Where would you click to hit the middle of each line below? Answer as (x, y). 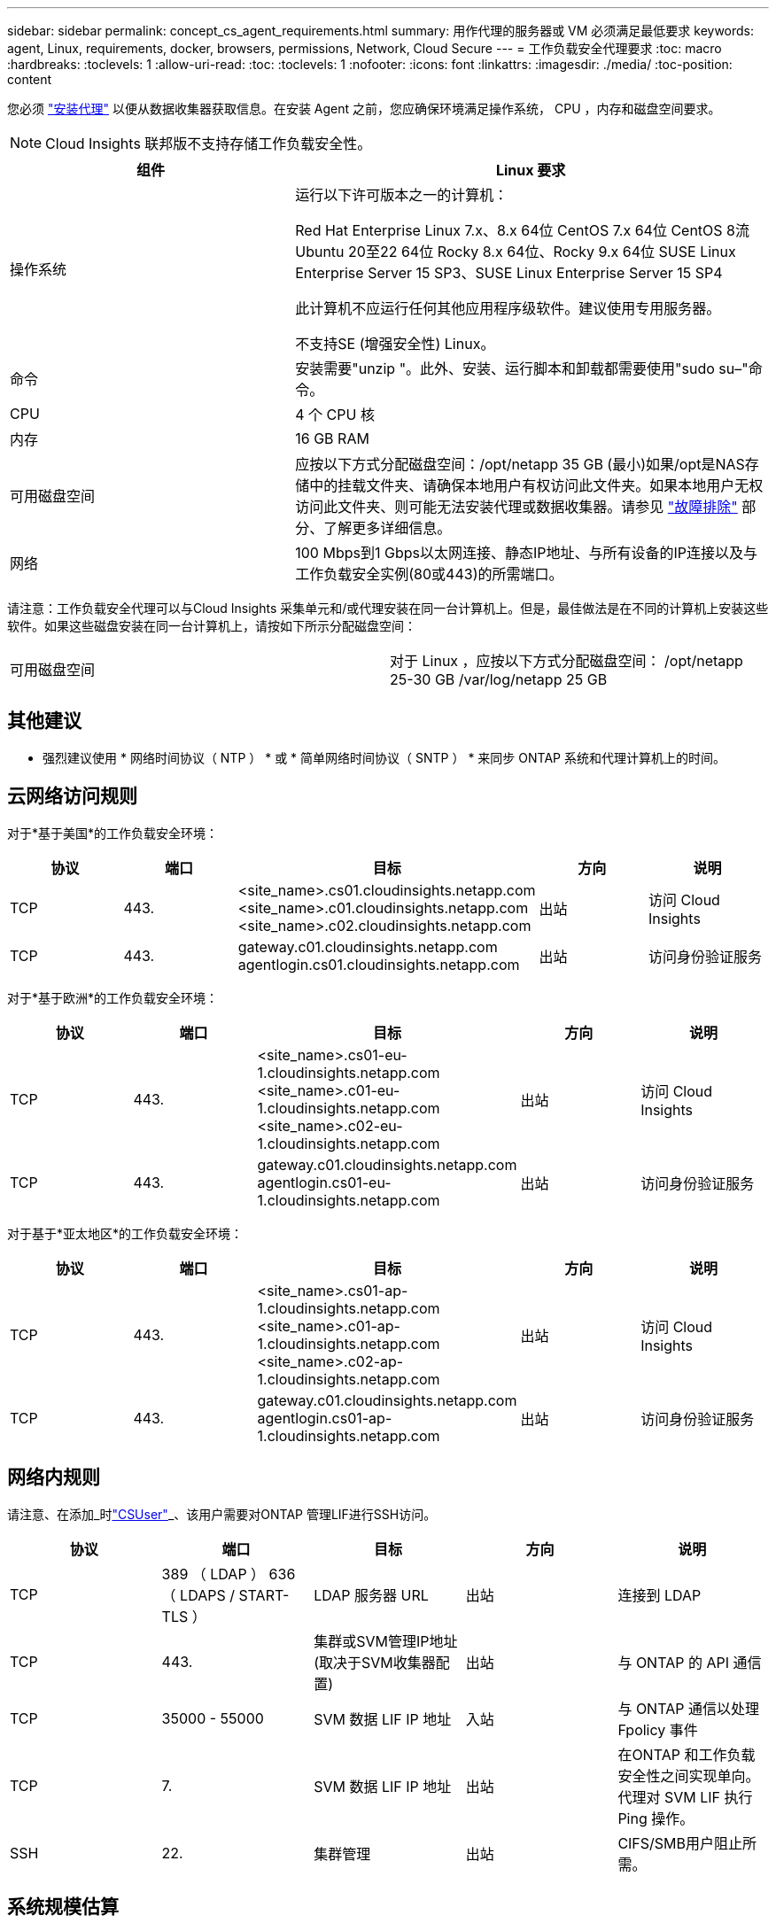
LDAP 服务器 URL (371, 1595)
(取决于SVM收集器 (375, 1662)
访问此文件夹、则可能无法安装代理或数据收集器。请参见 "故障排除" (516, 507)
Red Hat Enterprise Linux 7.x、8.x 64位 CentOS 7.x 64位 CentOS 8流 (522, 230)
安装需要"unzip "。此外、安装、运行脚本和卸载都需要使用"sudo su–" (522, 368)
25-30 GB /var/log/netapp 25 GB (499, 679)
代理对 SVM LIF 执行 (685, 1797)
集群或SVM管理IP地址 (386, 1641)
